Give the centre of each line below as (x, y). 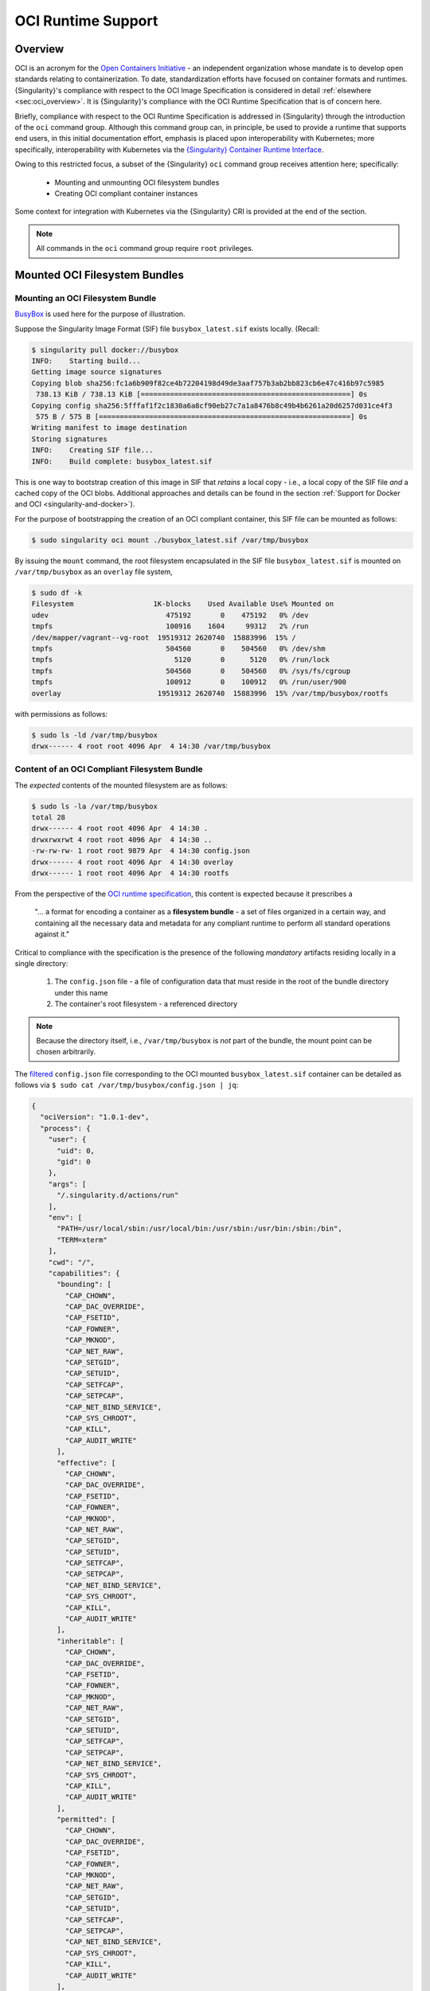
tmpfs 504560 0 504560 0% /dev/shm (178, 649)
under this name (81, 992)
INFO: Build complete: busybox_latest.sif (122, 461)
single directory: (41, 963)
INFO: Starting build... (86, 361)
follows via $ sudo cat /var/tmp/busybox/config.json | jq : (127, 1085)
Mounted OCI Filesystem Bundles (100, 275)
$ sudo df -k (57, 593)
